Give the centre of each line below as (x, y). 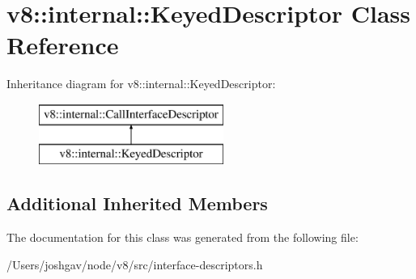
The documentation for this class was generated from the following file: (183, 237)
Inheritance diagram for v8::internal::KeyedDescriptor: (141, 84)
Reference (63, 45)
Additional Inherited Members (137, 203)
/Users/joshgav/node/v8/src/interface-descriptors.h (135, 264)
